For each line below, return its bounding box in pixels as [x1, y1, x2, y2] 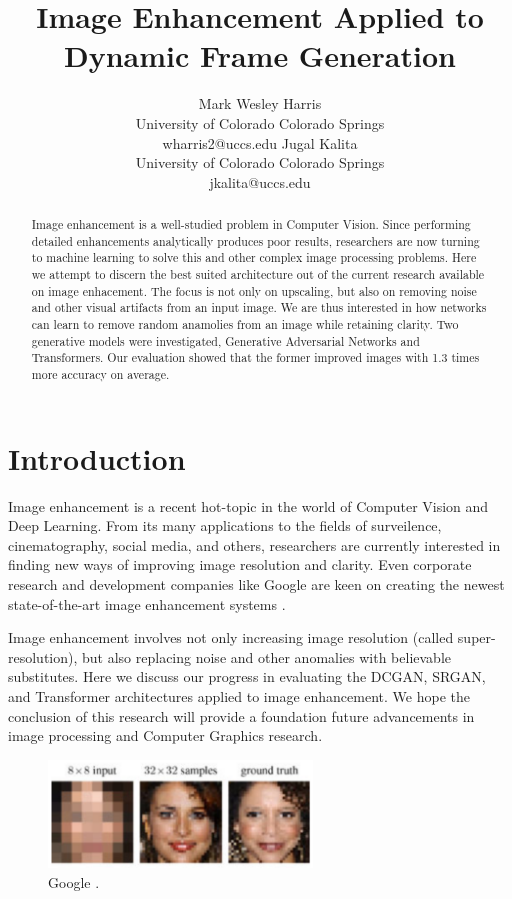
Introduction [8, 437, 186, 478]
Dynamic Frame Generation [64, 35, 456, 76]
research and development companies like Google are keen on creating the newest [8, 573, 505, 594]
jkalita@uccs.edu [209, 171, 311, 192]
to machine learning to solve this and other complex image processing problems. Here [31, 249, 477, 266]
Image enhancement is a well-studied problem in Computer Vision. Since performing [31, 216, 471, 233]
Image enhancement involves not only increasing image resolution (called [8, 627, 454, 648]
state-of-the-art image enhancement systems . [8, 593, 286, 614]
